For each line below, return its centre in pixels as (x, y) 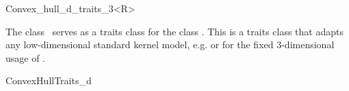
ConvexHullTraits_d (49, 80)
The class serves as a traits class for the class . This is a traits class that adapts (174, 31)
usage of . (26, 57)
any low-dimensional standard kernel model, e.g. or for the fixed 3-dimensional (170, 44)
